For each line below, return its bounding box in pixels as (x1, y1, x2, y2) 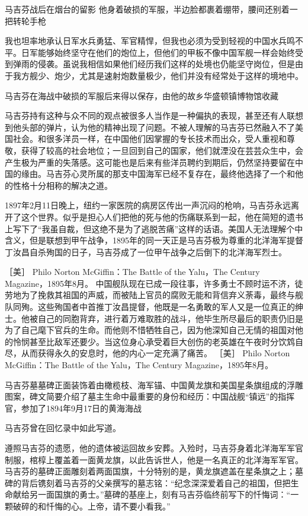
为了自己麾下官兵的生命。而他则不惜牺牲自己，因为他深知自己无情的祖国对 (5, 324, 295, 336)
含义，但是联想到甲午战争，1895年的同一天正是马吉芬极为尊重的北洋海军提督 (5, 234, 303, 246)
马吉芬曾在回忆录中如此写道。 (5, 422, 121, 434)
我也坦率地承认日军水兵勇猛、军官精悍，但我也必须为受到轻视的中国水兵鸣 (5, 34, 295, 47)
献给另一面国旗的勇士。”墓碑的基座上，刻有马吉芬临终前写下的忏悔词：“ (12, 488, 291, 501)
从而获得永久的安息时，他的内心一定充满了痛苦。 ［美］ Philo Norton (21, 347, 290, 359)
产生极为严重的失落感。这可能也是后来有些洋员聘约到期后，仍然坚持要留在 (5, 156, 295, 168)
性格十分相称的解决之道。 (12, 179, 113, 191)
